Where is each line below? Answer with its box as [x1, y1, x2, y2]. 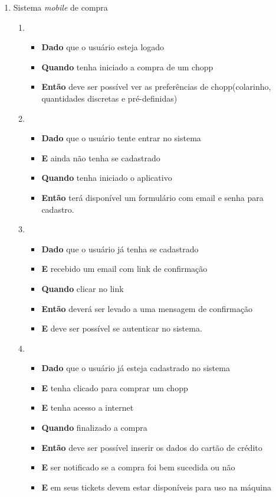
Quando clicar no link [41, 282, 124, 294]
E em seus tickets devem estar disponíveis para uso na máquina [41, 480, 271, 493]
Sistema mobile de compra [13, 1, 108, 13]
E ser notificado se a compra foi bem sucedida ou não [41, 461, 235, 473]
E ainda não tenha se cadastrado [41, 151, 160, 164]
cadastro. [41, 203, 74, 215]
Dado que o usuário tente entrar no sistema [41, 132, 201, 144]
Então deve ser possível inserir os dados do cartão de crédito [41, 441, 262, 453]
